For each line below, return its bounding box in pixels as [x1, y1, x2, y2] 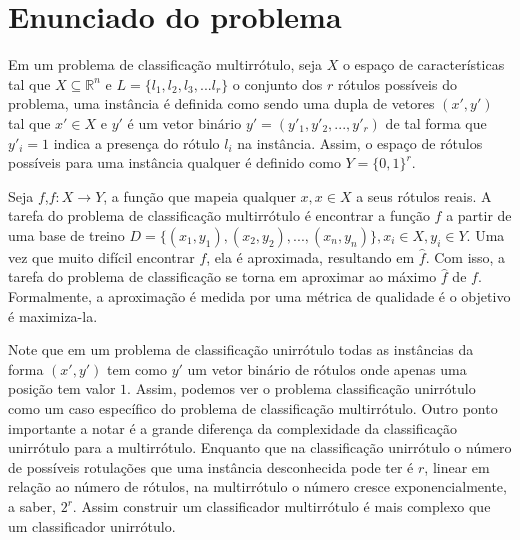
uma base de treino [8, 224, 125, 245]
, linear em [424, 456, 490, 477]
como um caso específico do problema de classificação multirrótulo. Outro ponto [8, 398, 498, 419]
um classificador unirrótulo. [8, 515, 176, 536]
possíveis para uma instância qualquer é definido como [8, 152, 341, 173]
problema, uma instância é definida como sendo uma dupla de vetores [8, 93, 435, 114]
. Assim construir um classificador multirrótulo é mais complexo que [72, 496, 491, 516]
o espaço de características [342, 54, 505, 75]
